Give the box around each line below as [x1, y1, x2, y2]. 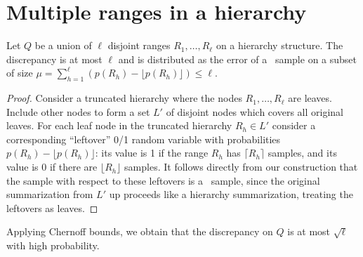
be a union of [34, 38, 92, 53]
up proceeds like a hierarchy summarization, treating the [109, 187, 353, 202]
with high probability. [6, 238, 100, 253]
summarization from [6, 187, 93, 202]
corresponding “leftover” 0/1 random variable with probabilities [6, 131, 281, 146]
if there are [49, 159, 98, 174]
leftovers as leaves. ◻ [6, 200, 98, 215]
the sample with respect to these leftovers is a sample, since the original [6, 173, 320, 187]
